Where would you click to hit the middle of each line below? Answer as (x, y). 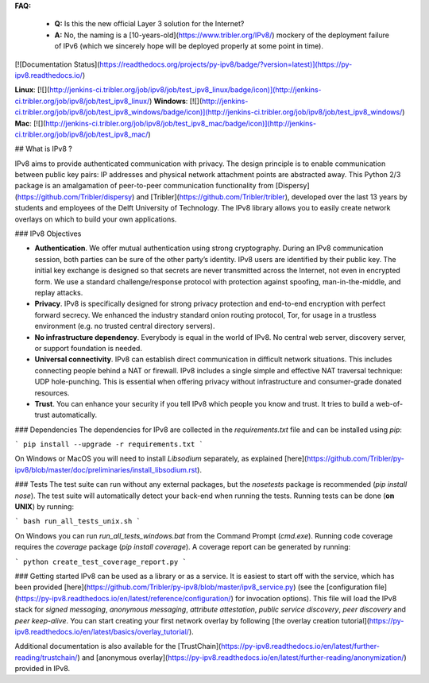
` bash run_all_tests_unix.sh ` (77, 521)
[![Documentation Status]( (57, 64)
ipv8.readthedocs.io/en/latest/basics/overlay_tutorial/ (102, 631)
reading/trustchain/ (46, 657)
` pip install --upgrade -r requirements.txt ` (109, 444)
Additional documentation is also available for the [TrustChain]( (118, 646)
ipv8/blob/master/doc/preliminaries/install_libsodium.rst (106, 469)
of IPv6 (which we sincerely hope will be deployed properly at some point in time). (189, 46)
